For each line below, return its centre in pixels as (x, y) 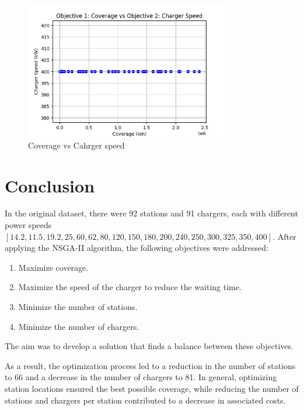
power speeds (28, 225)
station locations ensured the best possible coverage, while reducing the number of (152, 388)
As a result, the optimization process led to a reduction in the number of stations (150, 365)
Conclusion (50, 185)
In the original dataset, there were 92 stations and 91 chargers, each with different (151, 213)
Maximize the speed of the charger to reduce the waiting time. (130, 287)
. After (284, 236)
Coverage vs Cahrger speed (76, 145)
